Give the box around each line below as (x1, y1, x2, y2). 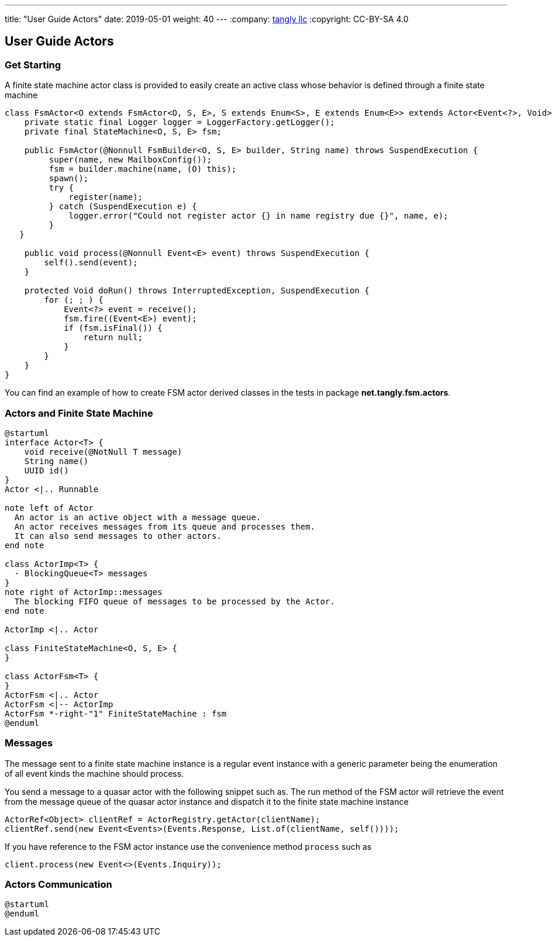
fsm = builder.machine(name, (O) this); (49, 164, 237, 174)
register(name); (68, 192, 143, 202)
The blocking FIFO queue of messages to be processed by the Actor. (14, 596, 335, 606)
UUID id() (24, 465, 69, 475)
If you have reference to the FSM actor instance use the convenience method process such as (5, 841, 372, 852)
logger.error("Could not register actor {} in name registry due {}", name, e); (68, 211, 448, 221)
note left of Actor (5, 503, 94, 513)
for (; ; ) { (44, 295, 103, 305)
